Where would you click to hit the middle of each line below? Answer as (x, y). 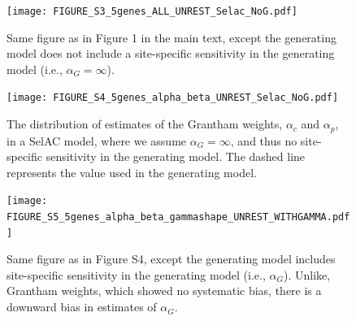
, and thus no (264, 140)
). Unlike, (307, 274)
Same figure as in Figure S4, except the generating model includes (171, 259)
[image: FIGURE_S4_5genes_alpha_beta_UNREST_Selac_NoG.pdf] (173, 98)
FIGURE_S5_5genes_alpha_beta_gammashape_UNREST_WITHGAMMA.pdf (178, 217)
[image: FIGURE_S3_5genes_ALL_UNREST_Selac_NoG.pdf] (152, 11)
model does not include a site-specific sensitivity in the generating (171, 53)
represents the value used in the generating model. (132, 172)
